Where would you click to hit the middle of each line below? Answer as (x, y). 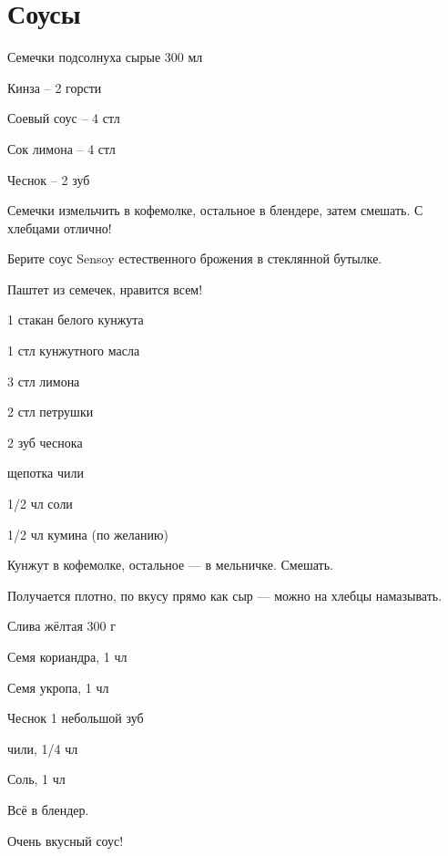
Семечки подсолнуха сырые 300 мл (105, 57)
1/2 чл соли (40, 504)
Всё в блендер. (48, 809)
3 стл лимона (44, 381)
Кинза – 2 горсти (55, 87)
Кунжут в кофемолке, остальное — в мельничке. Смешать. (170, 565)
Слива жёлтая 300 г (61, 626)
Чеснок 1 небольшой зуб (76, 718)
